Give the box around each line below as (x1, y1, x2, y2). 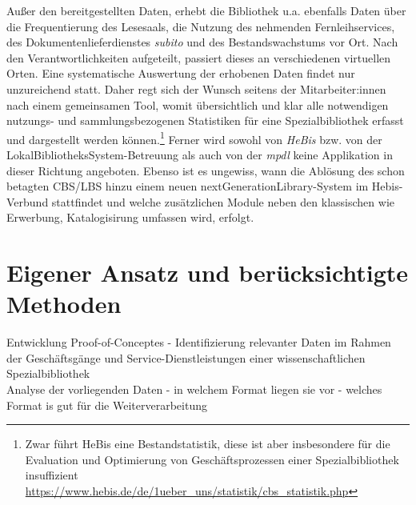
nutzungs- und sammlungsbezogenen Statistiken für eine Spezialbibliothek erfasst (6, 112, 404, 129)
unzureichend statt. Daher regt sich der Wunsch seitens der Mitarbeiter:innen (6, 80, 386, 97)
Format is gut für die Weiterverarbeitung (6, 396, 207, 413)
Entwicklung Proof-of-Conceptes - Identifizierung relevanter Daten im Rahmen (6, 334, 391, 351)
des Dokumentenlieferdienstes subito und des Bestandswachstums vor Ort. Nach (6, 34, 398, 50)
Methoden (6, 287, 122, 320)
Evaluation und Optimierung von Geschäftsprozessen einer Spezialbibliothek (25, 451, 399, 467)
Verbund (6, 193, 49, 210)
